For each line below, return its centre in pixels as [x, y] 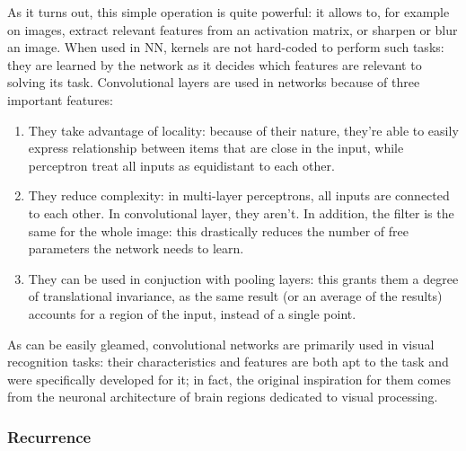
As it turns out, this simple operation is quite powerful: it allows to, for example [229, 12]
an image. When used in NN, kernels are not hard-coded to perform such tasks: [226, 47]
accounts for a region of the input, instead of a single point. [192, 313]
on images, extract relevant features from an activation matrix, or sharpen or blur [233, 29]
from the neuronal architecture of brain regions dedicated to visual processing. [223, 397]
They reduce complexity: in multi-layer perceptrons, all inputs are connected [239, 195]
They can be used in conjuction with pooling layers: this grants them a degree [243, 278]
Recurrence [49, 436]
